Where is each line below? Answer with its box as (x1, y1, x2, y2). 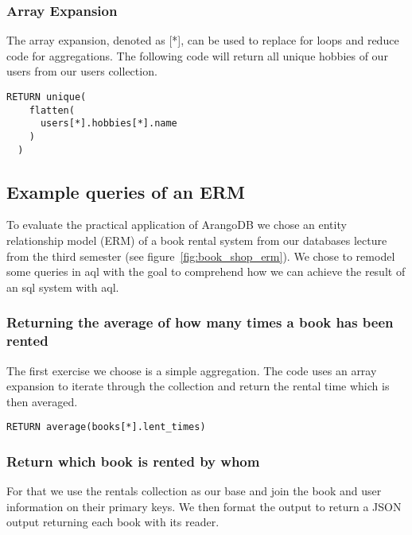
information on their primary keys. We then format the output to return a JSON (6, 498, 402, 514)
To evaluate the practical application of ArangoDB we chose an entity (6, 216, 347, 233)
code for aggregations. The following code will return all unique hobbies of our (6, 47, 388, 64)
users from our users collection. (6, 63, 157, 79)
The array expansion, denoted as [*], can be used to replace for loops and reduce (6, 32, 399, 48)
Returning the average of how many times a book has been (6, 312, 394, 332)
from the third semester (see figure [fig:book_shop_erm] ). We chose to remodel (6, 247, 395, 264)
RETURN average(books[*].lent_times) (6, 421, 206, 433)
